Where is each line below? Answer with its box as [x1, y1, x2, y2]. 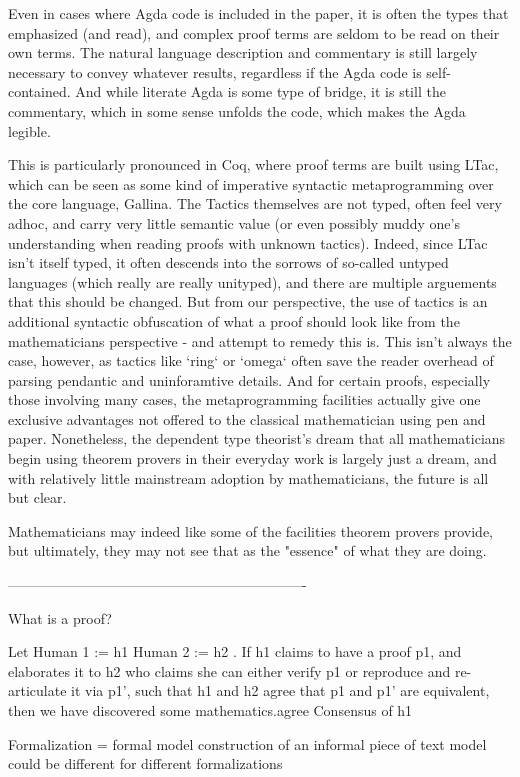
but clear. [8, 487, 67, 508]
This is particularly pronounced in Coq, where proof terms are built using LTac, [8, 154, 499, 175]
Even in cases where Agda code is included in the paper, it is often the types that [8, 3, 509, 23]
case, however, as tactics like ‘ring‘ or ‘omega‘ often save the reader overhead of [8, 350, 494, 371]
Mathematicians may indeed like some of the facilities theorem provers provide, [8, 520, 493, 541]
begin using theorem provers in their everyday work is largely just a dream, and [8, 448, 497, 469]
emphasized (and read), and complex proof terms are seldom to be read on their [8, 22, 500, 43]
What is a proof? [8, 607, 112, 628]
